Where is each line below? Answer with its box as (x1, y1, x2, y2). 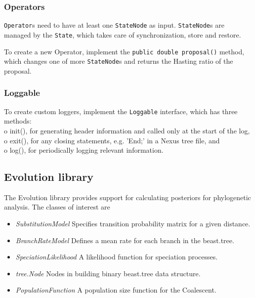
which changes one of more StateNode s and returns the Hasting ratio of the (4, 56, 233, 66)
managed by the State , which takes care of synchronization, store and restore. (4, 29, 241, 40)
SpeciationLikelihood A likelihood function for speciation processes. (15, 252, 218, 262)
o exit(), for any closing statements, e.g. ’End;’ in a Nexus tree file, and (4, 135, 220, 145)
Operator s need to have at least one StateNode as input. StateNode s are (4, 20, 224, 30)
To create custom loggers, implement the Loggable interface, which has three (4, 106, 238, 116)
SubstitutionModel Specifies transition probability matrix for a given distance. (15, 218, 251, 229)
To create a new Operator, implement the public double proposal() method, (4, 46, 245, 56)
